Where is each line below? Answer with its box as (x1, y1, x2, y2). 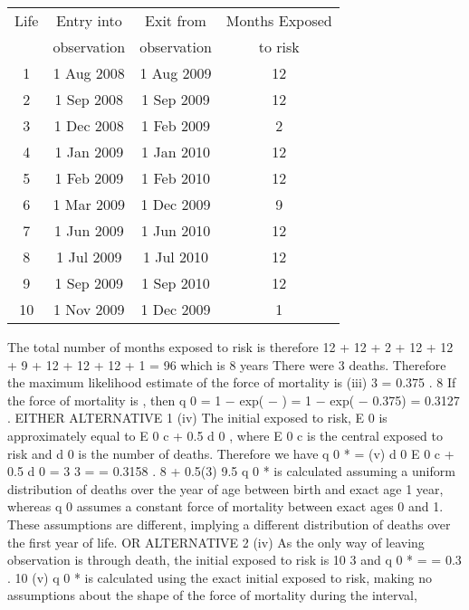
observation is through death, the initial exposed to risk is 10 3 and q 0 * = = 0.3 (7, 550, 462, 569)
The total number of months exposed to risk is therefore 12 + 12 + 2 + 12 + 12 (7, 338, 454, 356)
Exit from (145, 10, 206, 31)
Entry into (55, 10, 122, 31)
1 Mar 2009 (53, 194, 126, 214)
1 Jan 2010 (141, 141, 210, 162)
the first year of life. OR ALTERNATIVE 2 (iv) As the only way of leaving (7, 532, 425, 551)
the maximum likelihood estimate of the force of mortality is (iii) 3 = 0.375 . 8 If (7, 373, 456, 392)
